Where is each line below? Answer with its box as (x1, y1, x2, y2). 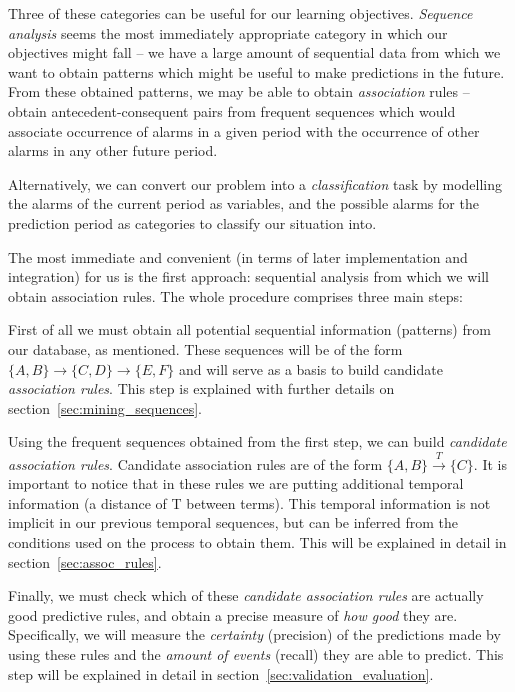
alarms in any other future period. (8, 140, 218, 161)
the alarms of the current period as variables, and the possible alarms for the (8, 193, 479, 214)
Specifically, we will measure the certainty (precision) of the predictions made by (8, 624, 501, 645)
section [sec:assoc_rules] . (8, 551, 162, 572)
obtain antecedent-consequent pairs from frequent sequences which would (8, 100, 456, 121)
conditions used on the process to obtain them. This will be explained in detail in (8, 532, 507, 553)
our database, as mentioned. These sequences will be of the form (8, 338, 403, 359)
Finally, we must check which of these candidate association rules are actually (8, 585, 484, 606)
